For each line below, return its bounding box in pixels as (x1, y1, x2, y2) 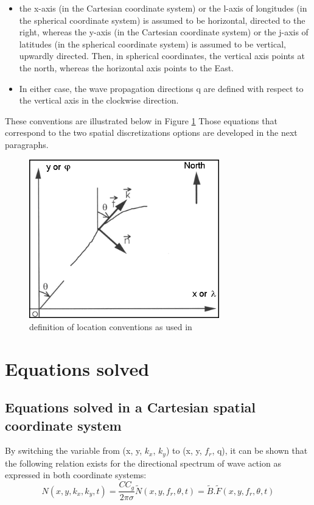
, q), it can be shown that (212, 444, 308, 457)
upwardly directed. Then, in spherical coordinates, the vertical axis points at (19, 49, 305, 62)
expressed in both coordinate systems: (5, 468, 147, 481)
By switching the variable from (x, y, (5, 444, 142, 457)
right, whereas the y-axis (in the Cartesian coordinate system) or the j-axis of (19, 26, 309, 38)
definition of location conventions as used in (29, 320, 192, 333)
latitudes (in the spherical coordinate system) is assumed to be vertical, (19, 37, 286, 50)
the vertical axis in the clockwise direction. (19, 94, 179, 107)
